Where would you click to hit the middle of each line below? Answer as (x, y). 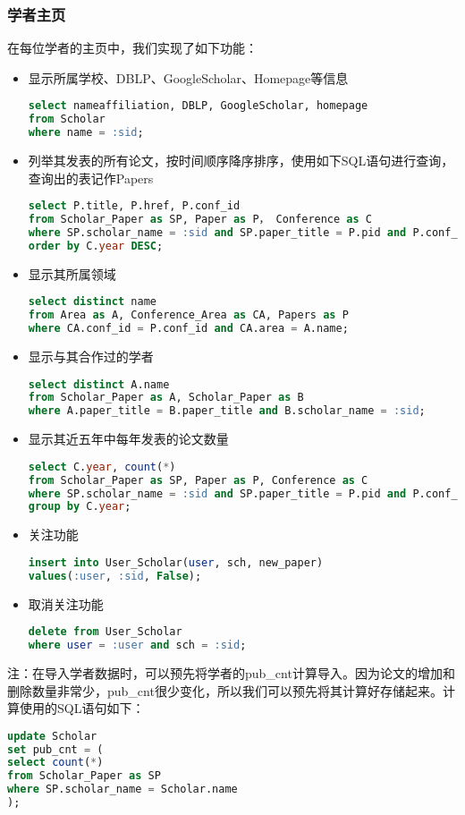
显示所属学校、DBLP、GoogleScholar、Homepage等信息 (188, 77)
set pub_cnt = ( (55, 749)
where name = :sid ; (86, 133)
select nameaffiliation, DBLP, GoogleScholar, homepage (198, 106)
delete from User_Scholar (105, 632)
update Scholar (52, 736)
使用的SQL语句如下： (82, 708)
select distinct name (92, 302)
